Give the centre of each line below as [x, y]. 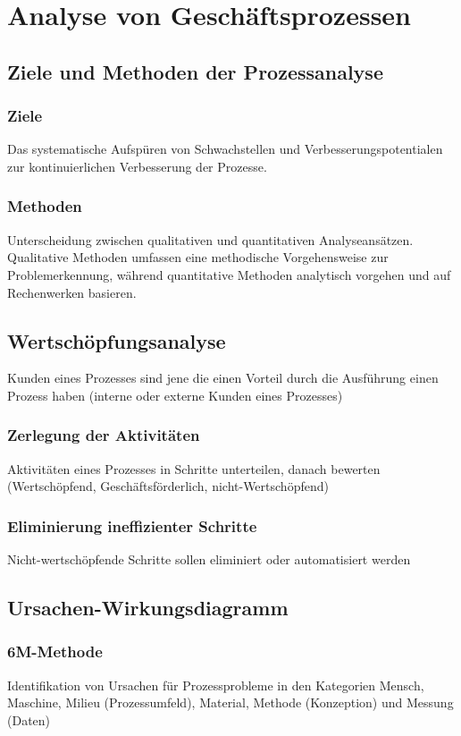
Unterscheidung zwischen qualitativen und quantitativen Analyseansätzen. [210, 239]
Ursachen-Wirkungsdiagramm [148, 608]
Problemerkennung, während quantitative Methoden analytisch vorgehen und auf [229, 274]
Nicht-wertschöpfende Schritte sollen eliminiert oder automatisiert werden [209, 559]
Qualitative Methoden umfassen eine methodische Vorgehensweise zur [198, 257]
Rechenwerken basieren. [72, 292]
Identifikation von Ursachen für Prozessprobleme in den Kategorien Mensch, [216, 685]
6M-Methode [55, 651]
